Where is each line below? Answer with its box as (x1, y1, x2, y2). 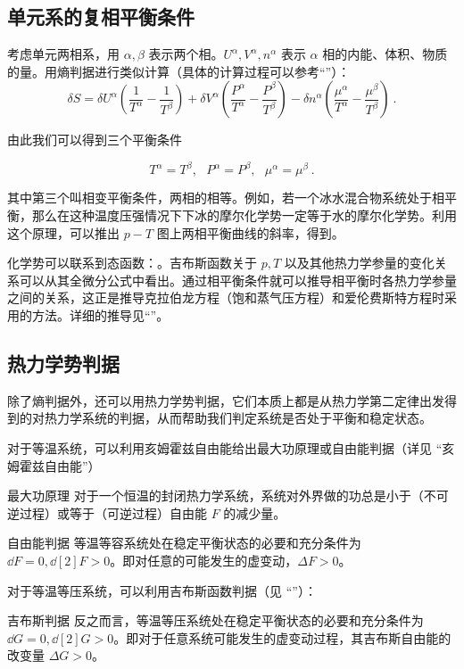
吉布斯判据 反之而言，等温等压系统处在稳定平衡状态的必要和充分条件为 (7, 611, 424, 630)
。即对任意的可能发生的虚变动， (110, 551, 298, 569)
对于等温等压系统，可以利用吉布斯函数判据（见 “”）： (7, 581, 317, 599)
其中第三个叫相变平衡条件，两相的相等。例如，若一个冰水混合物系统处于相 (7, 188, 444, 207)
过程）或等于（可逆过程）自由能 (19, 503, 207, 522)
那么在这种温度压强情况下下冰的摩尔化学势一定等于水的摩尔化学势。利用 (31, 206, 457, 225)
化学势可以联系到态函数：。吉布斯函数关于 (7, 253, 257, 272)
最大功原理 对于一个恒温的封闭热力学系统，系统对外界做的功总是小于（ (7, 486, 424, 505)
